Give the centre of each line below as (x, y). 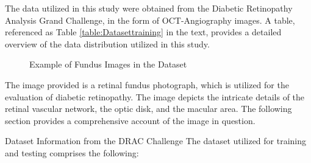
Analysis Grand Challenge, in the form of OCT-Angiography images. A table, (150, 20)
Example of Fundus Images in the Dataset (108, 64)
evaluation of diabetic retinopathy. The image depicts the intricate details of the (155, 96)
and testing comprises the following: (72, 152)
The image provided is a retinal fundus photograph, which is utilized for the (147, 84)
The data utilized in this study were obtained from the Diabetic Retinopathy (149, 8)
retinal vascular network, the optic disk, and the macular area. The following (148, 109)
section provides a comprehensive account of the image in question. (130, 120)
